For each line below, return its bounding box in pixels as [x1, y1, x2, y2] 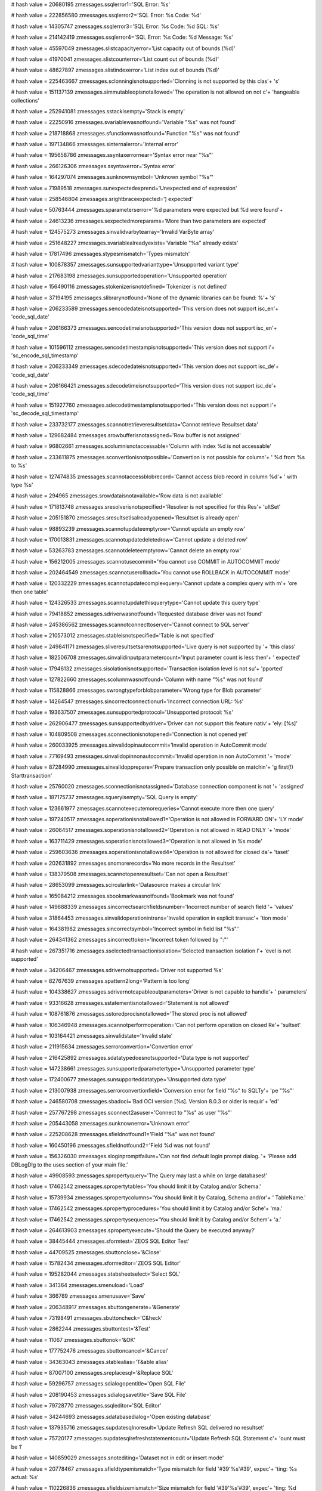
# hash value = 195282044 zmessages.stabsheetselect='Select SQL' [11, 1270, 181, 1277]
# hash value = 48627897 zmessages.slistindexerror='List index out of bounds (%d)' [11, 66, 220, 74]
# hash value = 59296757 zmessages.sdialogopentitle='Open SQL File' [11, 1380, 186, 1387]
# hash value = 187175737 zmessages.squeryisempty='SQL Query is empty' [11, 794, 198, 801]
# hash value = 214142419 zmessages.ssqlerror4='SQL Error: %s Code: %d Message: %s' [11, 33, 234, 41]
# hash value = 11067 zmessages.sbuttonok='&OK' [11, 1336, 136, 1343]
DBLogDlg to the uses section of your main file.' [11, 1161, 128, 1168]
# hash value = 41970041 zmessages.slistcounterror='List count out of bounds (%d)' [11, 55, 219, 63]
